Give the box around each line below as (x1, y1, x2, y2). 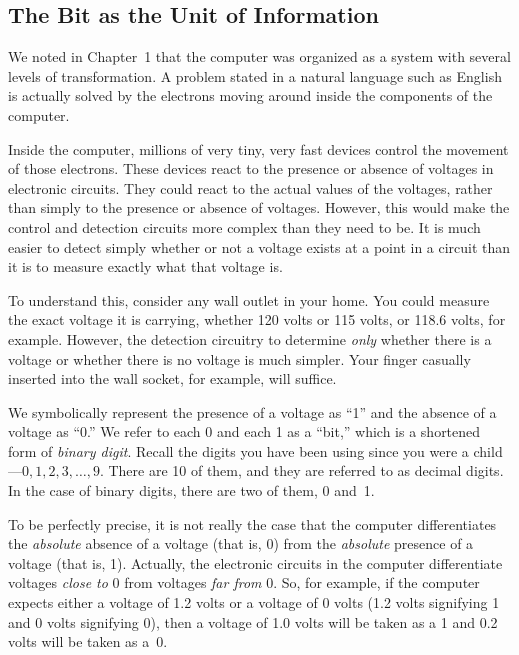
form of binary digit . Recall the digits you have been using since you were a (8, 440, 469, 461)
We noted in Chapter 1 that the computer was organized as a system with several (8, 46, 511, 67)
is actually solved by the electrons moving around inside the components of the (8, 85, 493, 106)
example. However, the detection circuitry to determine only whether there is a (8, 328, 492, 349)
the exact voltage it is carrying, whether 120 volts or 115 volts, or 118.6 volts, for (8, 309, 506, 330)
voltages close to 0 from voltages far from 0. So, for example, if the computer (8, 572, 480, 593)
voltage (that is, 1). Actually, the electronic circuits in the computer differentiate (8, 552, 503, 573)
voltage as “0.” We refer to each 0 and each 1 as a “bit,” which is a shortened (8, 421, 481, 442)
